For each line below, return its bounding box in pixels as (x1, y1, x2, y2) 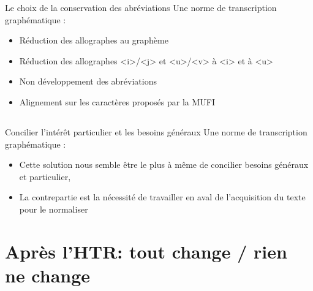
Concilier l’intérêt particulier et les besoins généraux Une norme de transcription (5, 125, 307, 138)
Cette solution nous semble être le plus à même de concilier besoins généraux (19, 158, 309, 171)
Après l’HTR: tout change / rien (5, 238, 287, 263)
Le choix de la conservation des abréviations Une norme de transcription (5, 1, 277, 13)
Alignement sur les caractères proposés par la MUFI (19, 95, 216, 108)
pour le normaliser (19, 202, 88, 215)
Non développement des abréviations (19, 75, 157, 88)
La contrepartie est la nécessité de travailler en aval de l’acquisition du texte (19, 191, 306, 203)
